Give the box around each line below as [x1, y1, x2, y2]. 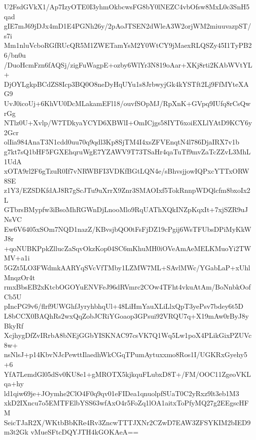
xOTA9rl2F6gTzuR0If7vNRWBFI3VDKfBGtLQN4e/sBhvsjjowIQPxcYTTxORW [4, 166, 250, 176]
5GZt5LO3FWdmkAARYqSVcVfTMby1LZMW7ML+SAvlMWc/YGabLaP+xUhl [4, 262, 251, 273]
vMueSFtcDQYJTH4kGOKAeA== [31, 427, 139, 437]
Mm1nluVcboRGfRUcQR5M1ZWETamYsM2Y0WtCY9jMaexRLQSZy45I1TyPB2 [4, 40, 252, 50]
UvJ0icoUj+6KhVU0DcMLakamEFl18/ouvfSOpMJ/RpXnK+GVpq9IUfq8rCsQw [4, 98, 251, 108]
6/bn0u [4, 49, 26, 60]
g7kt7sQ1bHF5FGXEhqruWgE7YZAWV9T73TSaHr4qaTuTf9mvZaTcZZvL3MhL [4, 146, 251, 156]
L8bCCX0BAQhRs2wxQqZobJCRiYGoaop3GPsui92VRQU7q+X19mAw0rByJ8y [4, 311, 249, 321]
